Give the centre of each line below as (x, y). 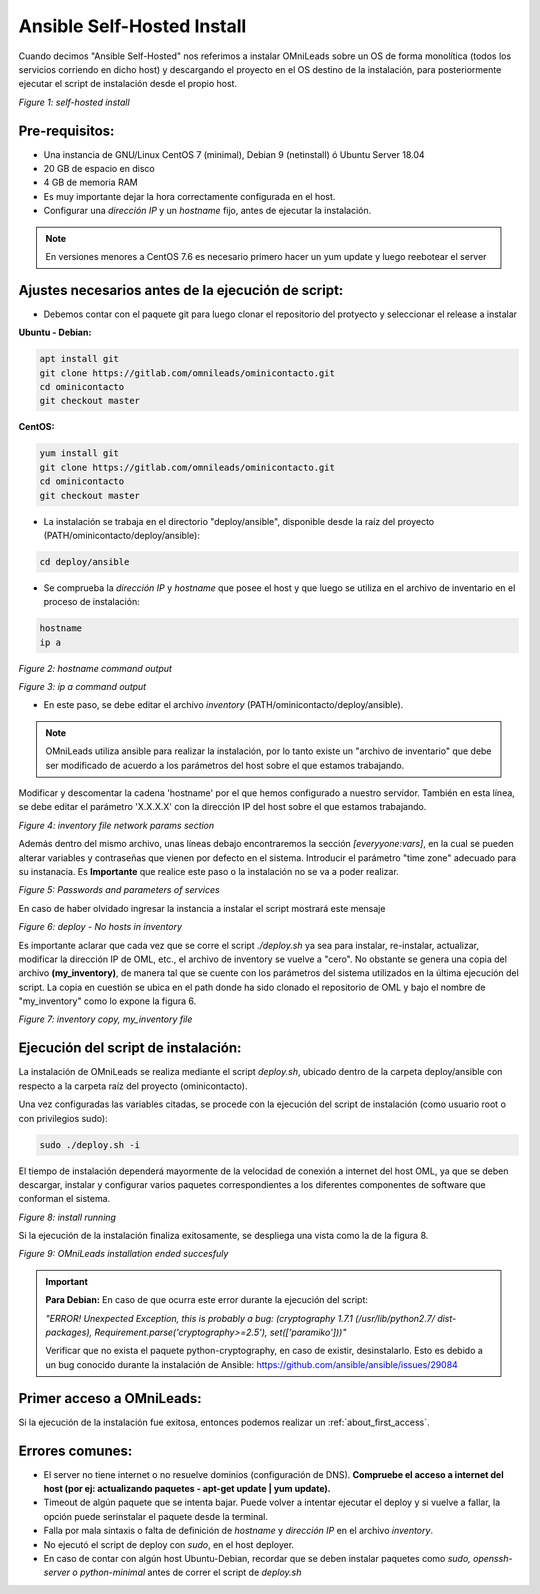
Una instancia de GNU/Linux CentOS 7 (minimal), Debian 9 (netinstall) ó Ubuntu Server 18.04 (234, 154)
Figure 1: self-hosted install (74, 102)
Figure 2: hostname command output (95, 668)
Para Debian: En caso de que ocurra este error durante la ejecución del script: (207, 1300)
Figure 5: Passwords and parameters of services (119, 890)
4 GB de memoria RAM (91, 182)
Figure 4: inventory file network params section (116, 825)
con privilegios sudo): (63, 1118)
